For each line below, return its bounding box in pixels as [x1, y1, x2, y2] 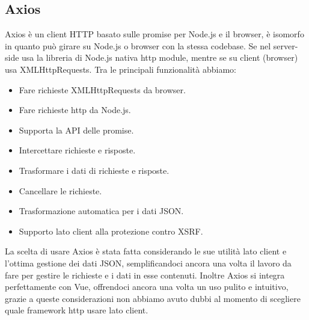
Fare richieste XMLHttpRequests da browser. [19, 83, 186, 96]
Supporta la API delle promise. [19, 123, 134, 136]
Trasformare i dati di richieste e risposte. [19, 164, 170, 176]
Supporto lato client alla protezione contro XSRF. [19, 224, 203, 237]
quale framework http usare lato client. [5, 304, 148, 316]
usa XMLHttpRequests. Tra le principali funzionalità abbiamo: [5, 63, 236, 75]
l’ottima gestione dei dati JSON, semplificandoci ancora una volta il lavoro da [5, 256, 292, 269]
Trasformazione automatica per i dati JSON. [19, 205, 184, 217]
